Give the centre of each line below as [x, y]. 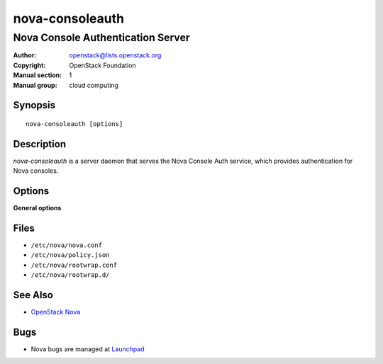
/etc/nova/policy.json [70, 255]
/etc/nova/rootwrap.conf [74, 265]
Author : [25, 55]
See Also [33, 295]
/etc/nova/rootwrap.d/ [70, 275]
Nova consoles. [36, 171]
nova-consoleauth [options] [74, 124]
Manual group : [35, 85]
